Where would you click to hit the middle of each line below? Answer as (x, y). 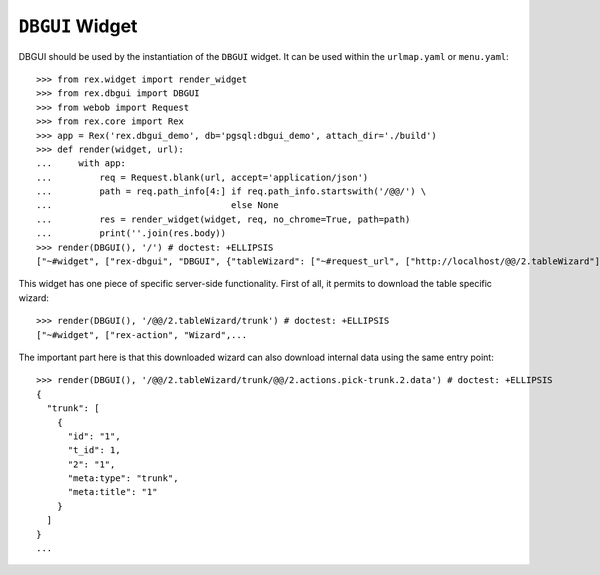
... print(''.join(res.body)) (131, 233)
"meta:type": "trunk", (123, 478)
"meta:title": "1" (112, 492)
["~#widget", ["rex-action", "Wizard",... (142, 334)
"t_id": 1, (94, 450)
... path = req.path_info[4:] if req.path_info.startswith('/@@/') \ (231, 191)
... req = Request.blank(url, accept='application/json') (202, 177)
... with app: (81, 163)
